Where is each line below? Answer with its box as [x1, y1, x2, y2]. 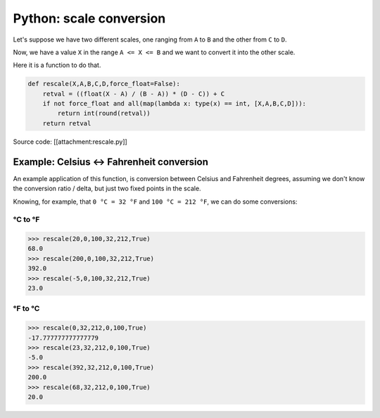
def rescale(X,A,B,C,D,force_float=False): [27, 80, 181, 88]
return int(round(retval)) [57, 109, 151, 118]
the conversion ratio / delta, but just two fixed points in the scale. [13, 184, 201, 193]
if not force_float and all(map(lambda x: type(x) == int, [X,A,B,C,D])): [42, 99, 306, 108]
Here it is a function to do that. [13, 61, 101, 70]
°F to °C [13, 304, 40, 314]
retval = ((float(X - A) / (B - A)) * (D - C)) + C [42, 90, 225, 98]
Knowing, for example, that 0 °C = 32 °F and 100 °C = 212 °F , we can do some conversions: [13, 197, 298, 206]
